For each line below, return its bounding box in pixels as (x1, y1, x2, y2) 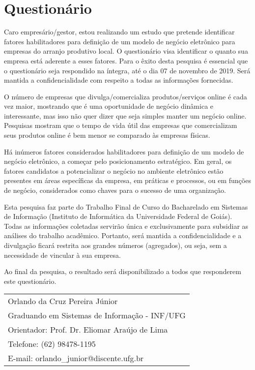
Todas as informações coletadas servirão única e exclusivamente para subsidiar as (4, 220, 249, 231)
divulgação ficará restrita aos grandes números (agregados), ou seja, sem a (4, 240, 227, 250)
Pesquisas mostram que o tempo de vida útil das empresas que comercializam (4, 120, 237, 130)
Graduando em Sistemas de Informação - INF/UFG (8, 309, 186, 321)
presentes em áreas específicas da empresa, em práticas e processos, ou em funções (4, 175, 251, 185)
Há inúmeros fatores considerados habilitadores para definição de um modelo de (4, 146, 244, 156)
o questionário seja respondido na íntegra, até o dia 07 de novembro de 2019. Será (4, 65, 251, 75)
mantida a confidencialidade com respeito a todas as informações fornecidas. (4, 75, 233, 85)
